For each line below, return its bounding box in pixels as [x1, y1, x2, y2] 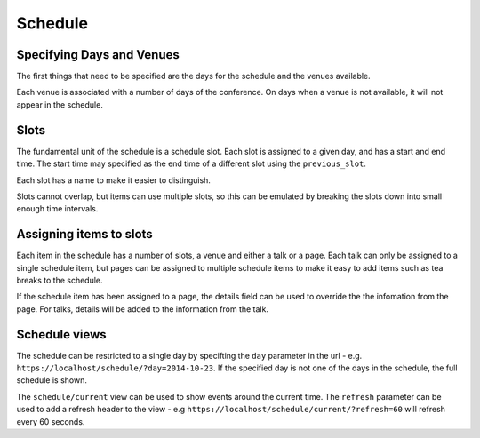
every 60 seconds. [16, 416, 85, 426]
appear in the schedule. [16, 99, 104, 110]
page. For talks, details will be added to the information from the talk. [16, 303, 268, 315]
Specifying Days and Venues [16, 47, 180, 62]
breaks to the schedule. [16, 275, 103, 285]
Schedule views [16, 327, 107, 342]
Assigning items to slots [16, 227, 153, 242]
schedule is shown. [16, 375, 88, 386]
